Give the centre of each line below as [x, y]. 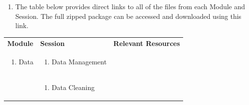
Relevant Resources [147, 43]
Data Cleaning [73, 87]
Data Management [79, 62]
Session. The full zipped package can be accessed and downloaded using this [128, 16]
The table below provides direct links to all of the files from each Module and [130, 6]
